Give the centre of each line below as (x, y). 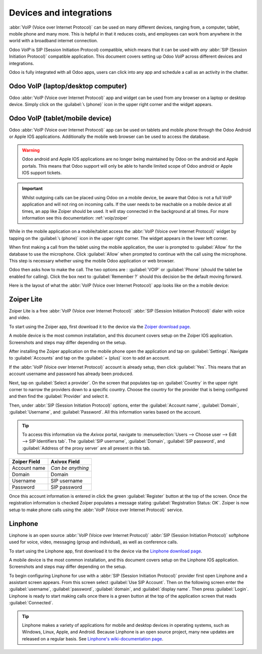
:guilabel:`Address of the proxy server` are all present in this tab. (86, 448)
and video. (20, 318)
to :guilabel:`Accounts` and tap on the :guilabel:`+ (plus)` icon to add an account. (90, 358)
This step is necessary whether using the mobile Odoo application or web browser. (92, 260)
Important (33, 189)
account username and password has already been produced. (71, 374)
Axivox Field (65, 462)
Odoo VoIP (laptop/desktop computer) (68, 86)
